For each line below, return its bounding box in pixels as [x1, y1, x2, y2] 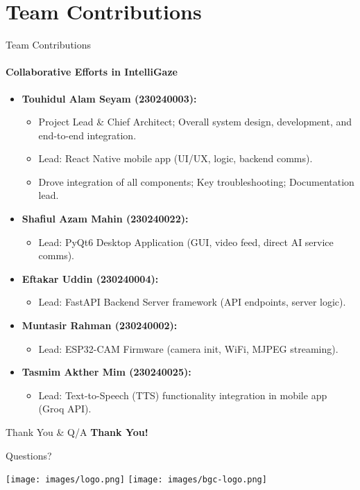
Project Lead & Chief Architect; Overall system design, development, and [38, 114, 352, 129]
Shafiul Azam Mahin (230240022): [22, 211, 189, 226]
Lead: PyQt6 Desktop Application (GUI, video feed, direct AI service [38, 234, 334, 249]
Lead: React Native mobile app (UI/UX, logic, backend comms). [38, 151, 313, 166]
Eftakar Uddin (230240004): [22, 271, 159, 286]
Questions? [6, 448, 52, 462]
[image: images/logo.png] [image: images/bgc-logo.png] [6, 475, 267, 485]
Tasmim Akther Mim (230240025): [22, 365, 191, 379]
